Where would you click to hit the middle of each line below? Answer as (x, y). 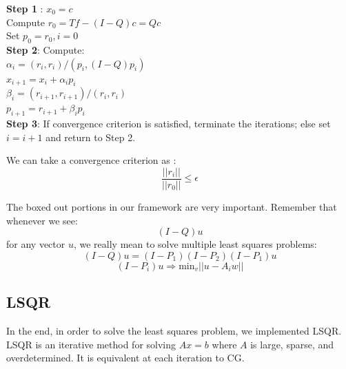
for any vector (36, 244)
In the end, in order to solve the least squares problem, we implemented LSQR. (174, 330)
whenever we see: (42, 220)
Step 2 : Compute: (45, 49)
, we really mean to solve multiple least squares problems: (195, 244)
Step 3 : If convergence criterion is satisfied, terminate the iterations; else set (169, 124)
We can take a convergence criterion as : (91, 160)
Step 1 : (25, 8)
